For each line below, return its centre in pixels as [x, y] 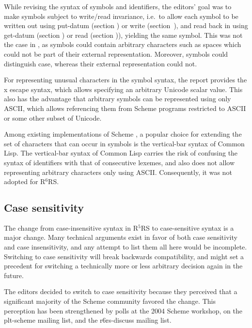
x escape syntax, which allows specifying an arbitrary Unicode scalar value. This [123, 89]
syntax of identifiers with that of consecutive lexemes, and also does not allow [119, 162]
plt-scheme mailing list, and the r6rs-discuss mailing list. [88, 320]
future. [14, 275]
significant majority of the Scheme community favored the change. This [110, 301]
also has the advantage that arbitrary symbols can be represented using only [118, 99]
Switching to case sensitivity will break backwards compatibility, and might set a [124, 256]
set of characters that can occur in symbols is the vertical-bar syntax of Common [124, 143]
